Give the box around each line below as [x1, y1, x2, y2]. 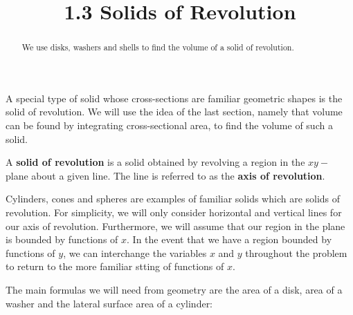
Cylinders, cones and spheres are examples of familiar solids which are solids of [6, 191, 341, 206]
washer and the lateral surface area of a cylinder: [6, 296, 213, 310]
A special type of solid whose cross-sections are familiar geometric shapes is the [6, 90, 343, 105]
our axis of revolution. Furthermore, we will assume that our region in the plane [6, 218, 345, 233]
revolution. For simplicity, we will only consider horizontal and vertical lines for [6, 204, 342, 219]
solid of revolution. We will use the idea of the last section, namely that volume [6, 104, 343, 119]
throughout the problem [245, 245, 347, 260]
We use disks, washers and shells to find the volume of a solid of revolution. [21, 41, 294, 53]
